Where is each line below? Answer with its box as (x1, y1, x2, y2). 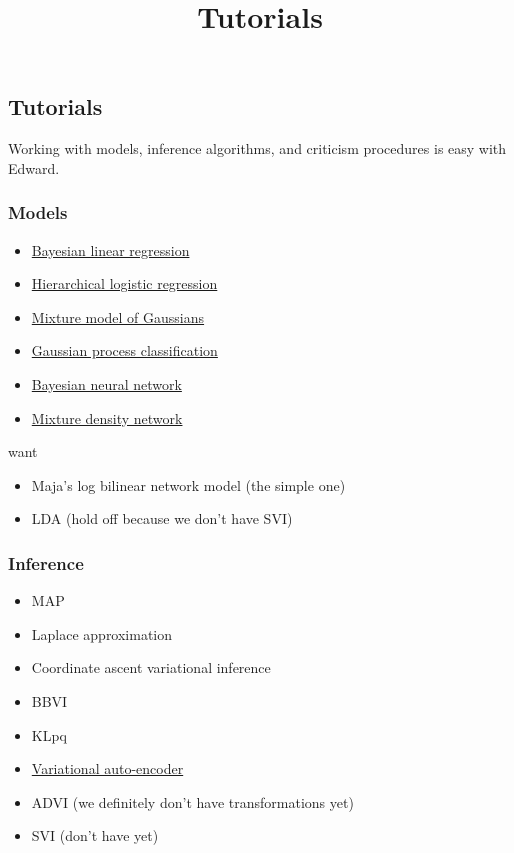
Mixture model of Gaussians (31, 306, 205, 327)
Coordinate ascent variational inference (31, 657, 271, 678)
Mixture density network (31, 407, 183, 428)
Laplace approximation (31, 623, 173, 644)
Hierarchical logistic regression (31, 273, 218, 294)
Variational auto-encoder (31, 758, 184, 779)
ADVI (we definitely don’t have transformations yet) (31, 791, 354, 812)
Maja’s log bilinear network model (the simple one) (31, 474, 346, 495)
